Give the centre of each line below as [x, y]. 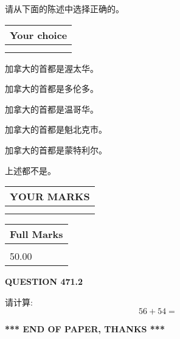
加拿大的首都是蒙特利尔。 [56, 149]
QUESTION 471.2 [44, 281]
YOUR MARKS [50, 197]
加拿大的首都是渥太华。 [52, 68]
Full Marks [36, 234]
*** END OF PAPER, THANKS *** [85, 329]
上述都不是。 [30, 170]
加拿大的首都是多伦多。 [52, 89]
